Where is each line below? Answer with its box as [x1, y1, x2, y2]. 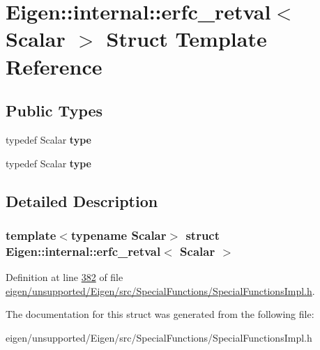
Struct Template [106, 24, 267, 53]
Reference [6, 52, 102, 80]
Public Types [6, 100, 103, 121]
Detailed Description [6, 190, 158, 211]
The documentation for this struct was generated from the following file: [6, 307, 314, 321]
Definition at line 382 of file [6, 270, 123, 284]
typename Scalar [70, 226, 167, 243]
